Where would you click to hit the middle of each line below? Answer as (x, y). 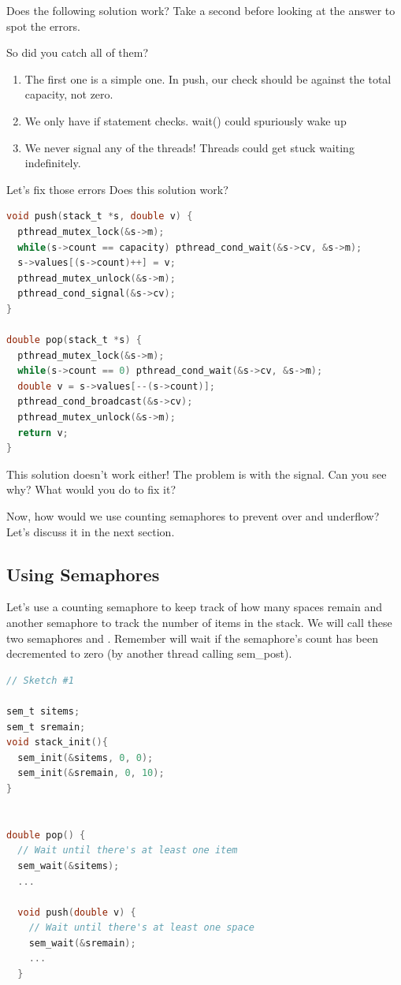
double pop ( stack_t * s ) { (74, 340)
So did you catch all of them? (78, 52)
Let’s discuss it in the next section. (91, 531)
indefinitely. (53, 163)
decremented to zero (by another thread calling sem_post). (149, 653)
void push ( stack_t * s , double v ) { (100, 216)
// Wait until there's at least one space (141, 928)
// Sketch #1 (40, 680)
